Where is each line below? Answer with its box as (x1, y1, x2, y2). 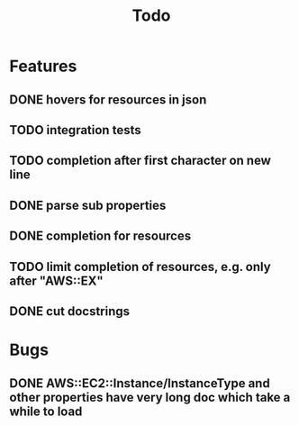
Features (9, 56, 77, 77)
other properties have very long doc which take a (9, 389, 291, 405)
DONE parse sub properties (9, 197, 167, 212)
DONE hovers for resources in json (9, 92, 207, 107)
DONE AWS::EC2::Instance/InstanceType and (9, 375, 270, 391)
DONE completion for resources (9, 229, 192, 244)
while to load (9, 403, 83, 419)
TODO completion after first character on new (9, 153, 272, 168)
